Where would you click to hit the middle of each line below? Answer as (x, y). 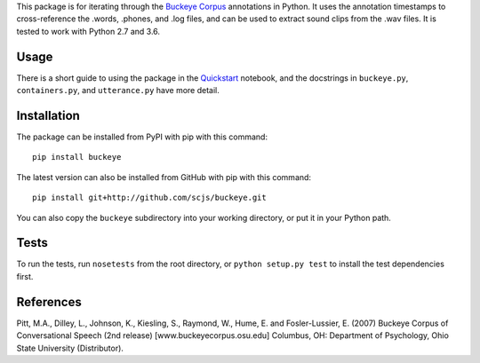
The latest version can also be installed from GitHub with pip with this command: (164, 177)
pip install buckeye (77, 157)
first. (25, 276)
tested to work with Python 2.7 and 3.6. (88, 31)
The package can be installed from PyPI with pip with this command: (142, 137)
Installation (48, 115)
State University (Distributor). (70, 348)
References (49, 302)
